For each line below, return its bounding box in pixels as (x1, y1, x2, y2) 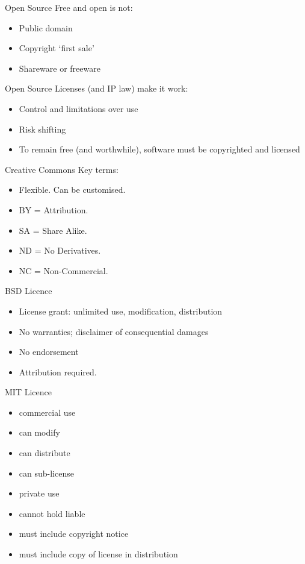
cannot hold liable (19, 507, 85, 519)
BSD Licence (5, 284, 52, 297)
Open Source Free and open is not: (5, 1, 133, 13)
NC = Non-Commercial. (19, 264, 108, 277)
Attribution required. (19, 365, 97, 378)
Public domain (19, 21, 73, 34)
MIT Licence (5, 386, 52, 398)
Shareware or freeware (19, 61, 100, 74)
